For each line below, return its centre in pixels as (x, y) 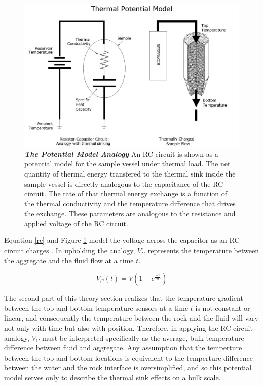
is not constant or (223, 308)
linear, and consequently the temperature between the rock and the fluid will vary (131, 318)
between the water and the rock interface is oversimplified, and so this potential (128, 367)
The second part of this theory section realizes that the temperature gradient (124, 298)
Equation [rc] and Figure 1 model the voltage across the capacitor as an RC (122, 240)
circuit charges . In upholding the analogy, (70, 250)
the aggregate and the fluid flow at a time (69, 260)
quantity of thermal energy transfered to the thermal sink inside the (130, 173)
